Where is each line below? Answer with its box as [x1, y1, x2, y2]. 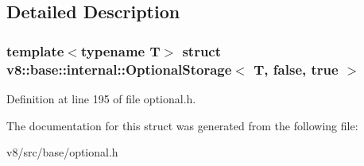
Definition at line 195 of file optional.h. [6, 90, 196, 106]
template [6, 41, 64, 60]
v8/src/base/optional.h [6, 144, 118, 160]
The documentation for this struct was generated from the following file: [6, 117, 358, 133]
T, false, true [254, 59, 339, 79]
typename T [80, 41, 161, 60]
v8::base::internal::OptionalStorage [6, 59, 232, 79]
